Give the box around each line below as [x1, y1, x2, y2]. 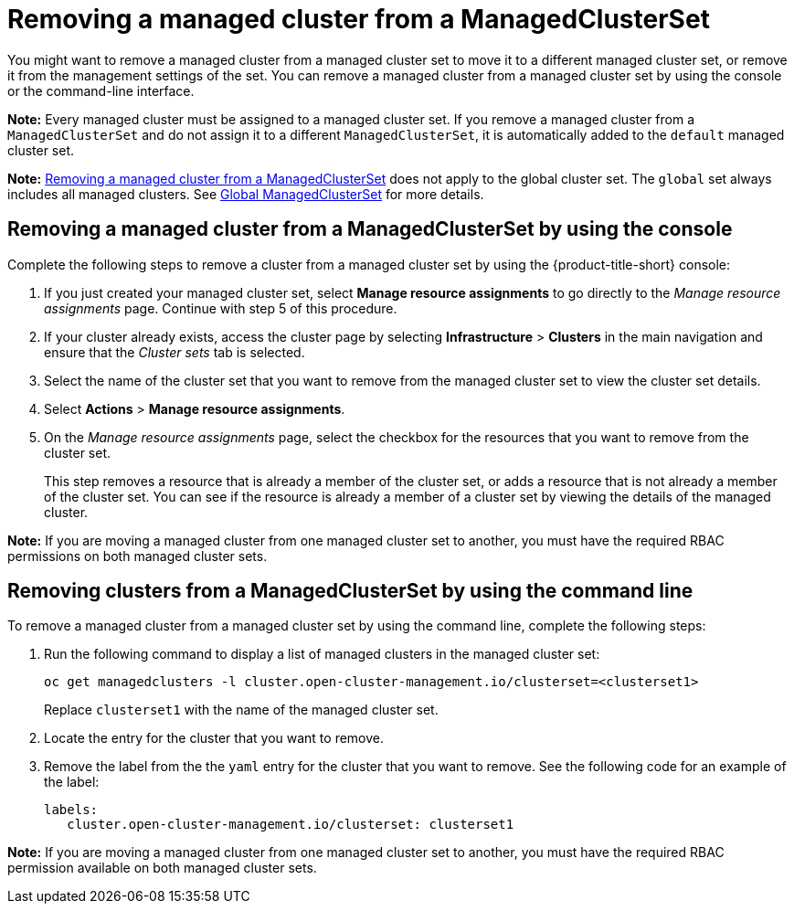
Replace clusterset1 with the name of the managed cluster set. [44, 702, 439, 718]
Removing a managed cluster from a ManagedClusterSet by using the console [7, 217, 733, 241]
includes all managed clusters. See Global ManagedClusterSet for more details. [7, 185, 484, 202]
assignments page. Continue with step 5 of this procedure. [44, 300, 397, 316]
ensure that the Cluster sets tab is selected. [44, 344, 305, 360]
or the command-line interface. [7, 82, 195, 99]
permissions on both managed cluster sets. [7, 547, 268, 564]
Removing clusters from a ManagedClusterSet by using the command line [7, 579, 693, 603]
